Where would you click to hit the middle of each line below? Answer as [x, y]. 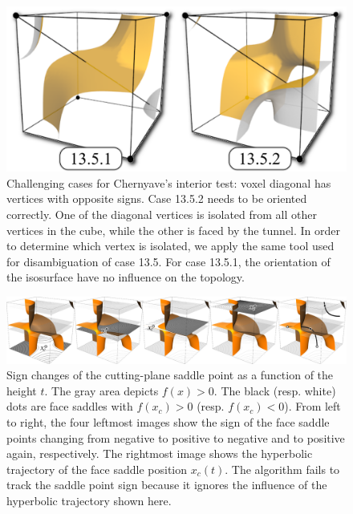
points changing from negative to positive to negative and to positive [176, 437]
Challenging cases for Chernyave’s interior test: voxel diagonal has [169, 182]
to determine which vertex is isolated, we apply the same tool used [170, 246]
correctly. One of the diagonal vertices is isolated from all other [162, 214]
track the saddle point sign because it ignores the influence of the [167, 485]
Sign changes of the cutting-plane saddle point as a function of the [170, 375]
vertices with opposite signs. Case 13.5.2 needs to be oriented [157, 198]
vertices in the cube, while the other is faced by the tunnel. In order [174, 230]
